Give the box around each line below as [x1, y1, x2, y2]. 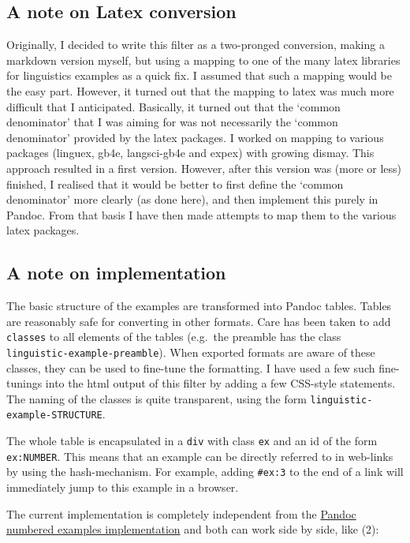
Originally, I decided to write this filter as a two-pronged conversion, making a [6, 36, 385, 53]
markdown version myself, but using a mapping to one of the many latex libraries [6, 51, 401, 68]
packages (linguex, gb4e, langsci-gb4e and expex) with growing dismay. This [6, 144, 375, 161]
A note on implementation [6, 260, 226, 285]
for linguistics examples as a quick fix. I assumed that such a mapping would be [6, 67, 393, 84]
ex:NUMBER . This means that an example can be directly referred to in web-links [6, 448, 393, 464]
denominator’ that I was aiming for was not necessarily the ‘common [6, 114, 338, 130]
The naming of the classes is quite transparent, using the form [6, 390, 307, 406]
